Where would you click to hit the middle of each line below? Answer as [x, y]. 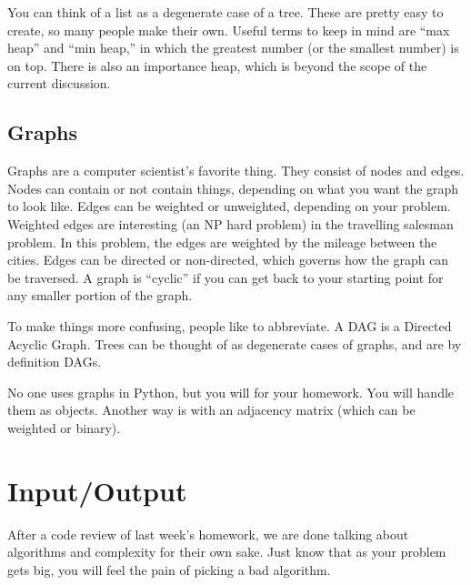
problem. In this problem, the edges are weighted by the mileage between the [222, 242]
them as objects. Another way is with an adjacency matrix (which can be [211, 410]
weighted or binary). [64, 427]
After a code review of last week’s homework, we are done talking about [208, 534]
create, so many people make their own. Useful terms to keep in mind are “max [229, 30]
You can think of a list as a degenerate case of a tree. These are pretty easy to [225, 12]
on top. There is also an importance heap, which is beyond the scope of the [217, 65]
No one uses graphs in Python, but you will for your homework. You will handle [231, 392]
